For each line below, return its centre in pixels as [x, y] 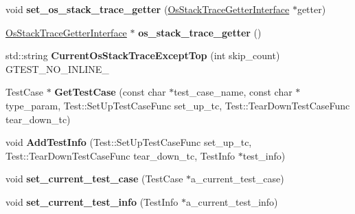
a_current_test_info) [232, 201]
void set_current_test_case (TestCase [94, 179]
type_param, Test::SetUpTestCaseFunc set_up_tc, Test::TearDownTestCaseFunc [178, 105]
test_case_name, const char [233, 92]
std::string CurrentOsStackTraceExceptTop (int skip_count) [143, 55]
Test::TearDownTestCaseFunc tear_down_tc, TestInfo [121, 155]
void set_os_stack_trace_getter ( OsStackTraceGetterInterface [148, 9]
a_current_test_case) [238, 179]
